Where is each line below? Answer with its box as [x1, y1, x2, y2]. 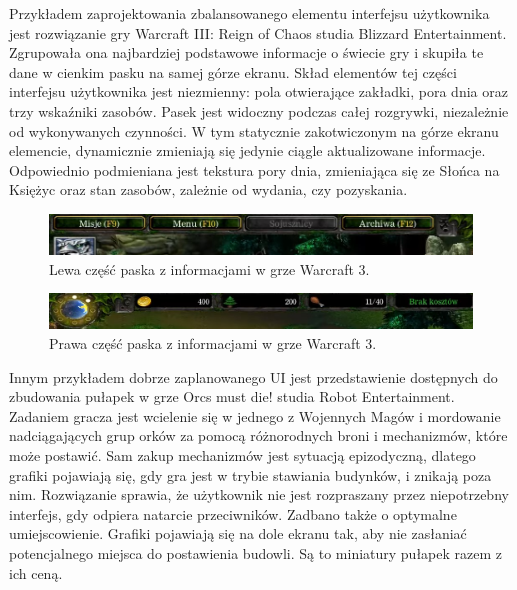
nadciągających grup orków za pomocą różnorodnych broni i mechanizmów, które [9, 425, 508, 446]
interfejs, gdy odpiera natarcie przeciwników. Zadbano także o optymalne [9, 503, 457, 524]
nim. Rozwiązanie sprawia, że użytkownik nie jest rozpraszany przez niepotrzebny [9, 484, 509, 505]
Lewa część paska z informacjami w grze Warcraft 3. [49, 258, 370, 279]
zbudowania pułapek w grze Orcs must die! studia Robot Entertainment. [9, 386, 455, 407]
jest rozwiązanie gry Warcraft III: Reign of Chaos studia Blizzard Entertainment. [9, 22, 507, 43]
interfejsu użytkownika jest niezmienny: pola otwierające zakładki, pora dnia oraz [9, 81, 508, 102]
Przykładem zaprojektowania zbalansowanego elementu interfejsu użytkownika [9, 3, 490, 23]
